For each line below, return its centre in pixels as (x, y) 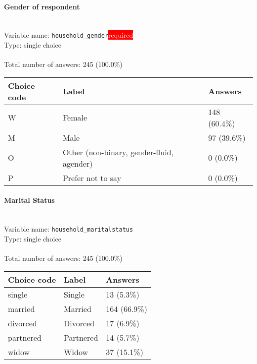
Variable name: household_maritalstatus (69, 229)
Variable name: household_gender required (69, 35)
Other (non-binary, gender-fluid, (118, 152)
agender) (78, 163)
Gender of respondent (42, 6)
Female (75, 118)
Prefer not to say (92, 178)
